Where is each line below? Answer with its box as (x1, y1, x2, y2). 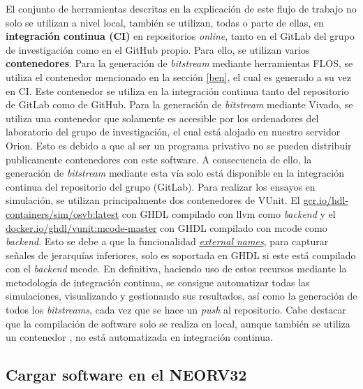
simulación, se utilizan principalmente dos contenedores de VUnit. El (6, 193, 300, 207)
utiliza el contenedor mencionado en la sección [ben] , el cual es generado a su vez (6, 69, 351, 84)
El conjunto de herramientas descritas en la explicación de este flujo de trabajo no (6, 1, 357, 15)
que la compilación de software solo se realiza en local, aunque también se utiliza (6, 316, 350, 330)
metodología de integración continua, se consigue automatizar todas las (6, 274, 310, 289)
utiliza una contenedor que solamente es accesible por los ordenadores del (6, 110, 319, 125)
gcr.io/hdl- (303, 193, 349, 207)
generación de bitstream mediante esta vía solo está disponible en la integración (6, 166, 344, 180)
